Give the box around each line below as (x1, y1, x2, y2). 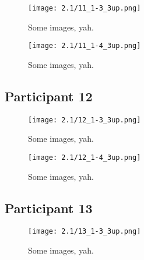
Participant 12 (5, 87, 93, 105)
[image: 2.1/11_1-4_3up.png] (28, 42, 141, 50)
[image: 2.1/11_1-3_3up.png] (28, 4, 141, 12)
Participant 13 (5, 199, 93, 217)
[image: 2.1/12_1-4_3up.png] (28, 153, 141, 162)
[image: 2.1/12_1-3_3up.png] (28, 115, 141, 124)
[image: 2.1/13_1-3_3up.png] (28, 227, 141, 236)
